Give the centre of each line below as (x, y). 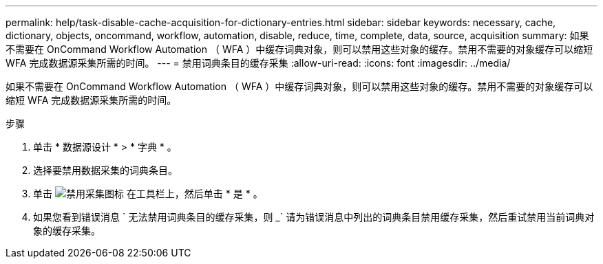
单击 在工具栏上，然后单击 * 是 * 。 (148, 194)
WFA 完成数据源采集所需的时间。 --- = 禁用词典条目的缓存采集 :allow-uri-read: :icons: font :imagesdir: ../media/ (258, 63)
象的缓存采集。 (67, 231)
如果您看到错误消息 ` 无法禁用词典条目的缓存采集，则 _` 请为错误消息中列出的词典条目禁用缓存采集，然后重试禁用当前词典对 (314, 217)
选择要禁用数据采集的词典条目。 (105, 170)
